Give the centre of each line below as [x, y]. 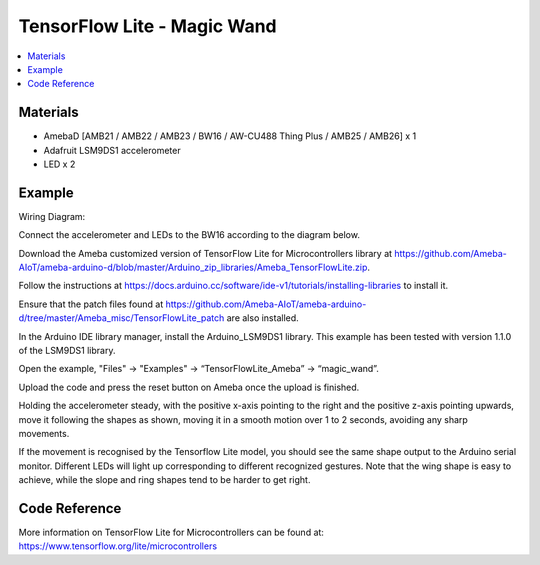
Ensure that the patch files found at [91, 304]
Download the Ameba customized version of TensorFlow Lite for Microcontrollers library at [205, 253]
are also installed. [262, 318]
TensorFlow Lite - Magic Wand [147, 26]
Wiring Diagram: [52, 216]
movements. [44, 433]
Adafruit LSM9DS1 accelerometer [112, 150]
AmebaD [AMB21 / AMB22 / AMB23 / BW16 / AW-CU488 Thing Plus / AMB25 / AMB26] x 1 [230, 136]
